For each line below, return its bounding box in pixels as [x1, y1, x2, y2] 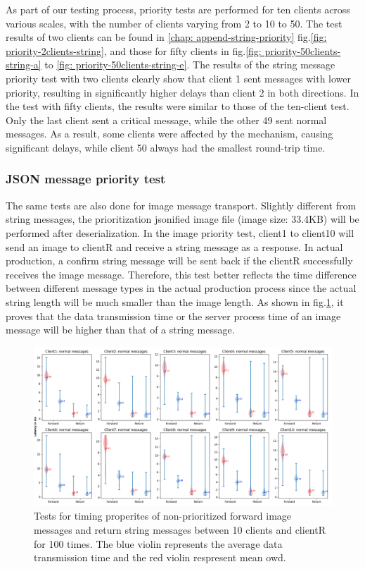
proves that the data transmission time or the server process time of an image [6, 308, 341, 323]
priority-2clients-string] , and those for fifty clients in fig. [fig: [6, 43, 262, 58]
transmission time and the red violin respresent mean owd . [34, 550, 286, 565]
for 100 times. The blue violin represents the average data [34, 536, 283, 551]
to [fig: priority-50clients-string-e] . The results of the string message [44, 57, 335, 72]
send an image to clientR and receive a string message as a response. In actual [6, 239, 343, 254]
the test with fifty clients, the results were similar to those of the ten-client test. [6, 99, 350, 114]
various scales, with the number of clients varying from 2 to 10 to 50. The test [6, 16, 342, 30]
